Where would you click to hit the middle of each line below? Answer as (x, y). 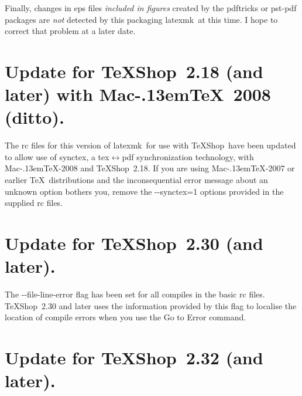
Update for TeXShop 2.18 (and (134, 71)
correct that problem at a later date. (70, 31)
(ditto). (35, 117)
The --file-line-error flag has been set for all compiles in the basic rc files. (135, 294)
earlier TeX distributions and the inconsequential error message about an (136, 180)
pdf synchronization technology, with (188, 156)
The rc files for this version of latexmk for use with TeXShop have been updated (150, 145)
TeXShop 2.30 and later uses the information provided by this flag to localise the (151, 305)
